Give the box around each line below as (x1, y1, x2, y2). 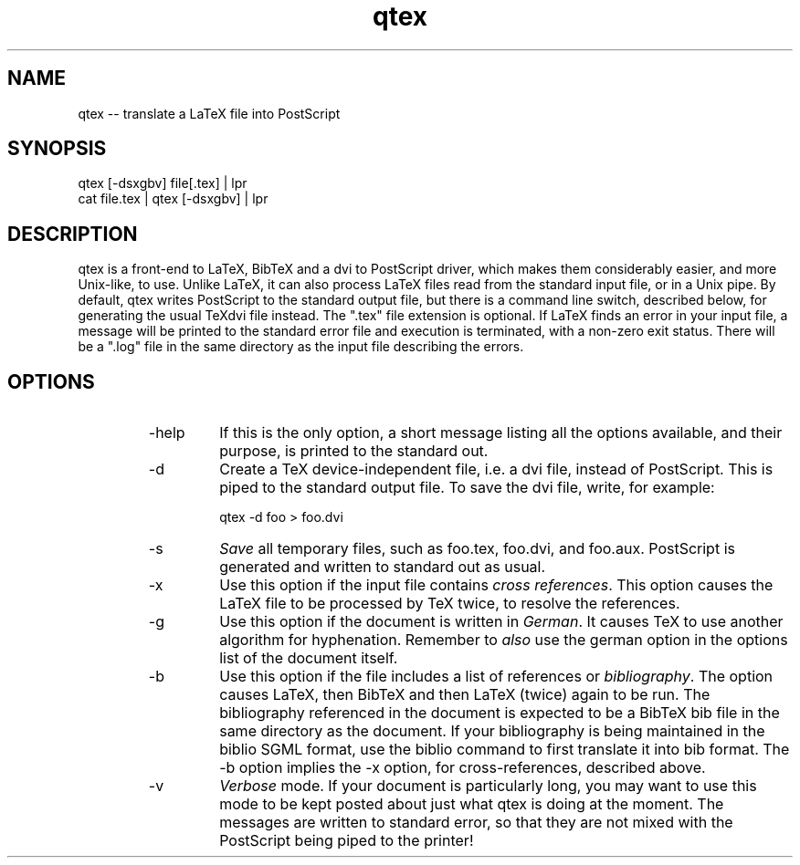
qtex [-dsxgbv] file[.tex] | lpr (78, 175, 247, 192)
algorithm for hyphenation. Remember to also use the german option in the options (219, 631, 788, 650)
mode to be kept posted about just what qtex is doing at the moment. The (219, 795, 724, 814)
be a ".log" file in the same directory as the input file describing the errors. (78, 339, 524, 355)
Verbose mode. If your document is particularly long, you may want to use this (219, 776, 757, 796)
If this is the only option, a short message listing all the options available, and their (219, 423, 783, 443)
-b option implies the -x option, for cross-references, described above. (219, 758, 706, 777)
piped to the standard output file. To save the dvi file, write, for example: (219, 478, 715, 497)
